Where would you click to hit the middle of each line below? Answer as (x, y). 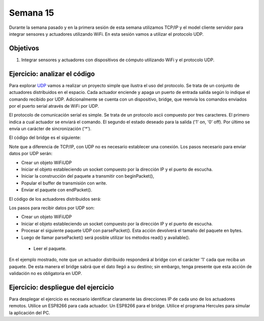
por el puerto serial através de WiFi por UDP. (54, 106)
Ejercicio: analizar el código (52, 74)
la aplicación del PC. (30, 313)
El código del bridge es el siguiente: (45, 138)
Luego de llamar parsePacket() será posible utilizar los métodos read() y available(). (106, 237)
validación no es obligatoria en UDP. (45, 274)
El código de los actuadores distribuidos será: (55, 199)
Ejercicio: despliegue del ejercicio (62, 287)
